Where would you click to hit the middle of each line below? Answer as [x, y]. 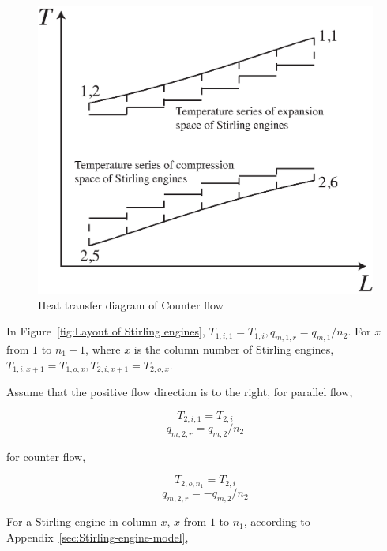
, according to [277, 521]
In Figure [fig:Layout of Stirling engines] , [106, 331]
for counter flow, [46, 456]
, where [103, 349]
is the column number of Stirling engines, [234, 349]
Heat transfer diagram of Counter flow [131, 304]
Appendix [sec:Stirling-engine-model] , [98, 536]
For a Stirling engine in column [82, 521]
